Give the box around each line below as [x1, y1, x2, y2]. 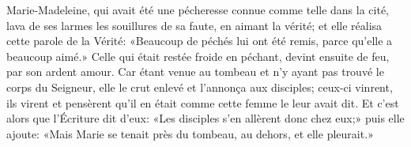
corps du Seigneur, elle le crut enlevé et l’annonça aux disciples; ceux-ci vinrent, [6, 78, 393, 95]
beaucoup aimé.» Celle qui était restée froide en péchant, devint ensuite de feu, [6, 47, 390, 64]
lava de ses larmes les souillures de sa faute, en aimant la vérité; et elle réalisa [6, 17, 383, 33]
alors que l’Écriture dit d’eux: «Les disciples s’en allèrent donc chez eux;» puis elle [6, 110, 405, 126]
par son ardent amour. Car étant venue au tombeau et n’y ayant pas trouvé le [6, 63, 384, 80]
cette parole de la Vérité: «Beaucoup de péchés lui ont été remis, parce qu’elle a [6, 32, 393, 49]
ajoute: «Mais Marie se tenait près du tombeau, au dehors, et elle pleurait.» [6, 125, 374, 141]
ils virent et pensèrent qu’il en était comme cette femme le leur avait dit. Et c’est [6, 94, 399, 111]
